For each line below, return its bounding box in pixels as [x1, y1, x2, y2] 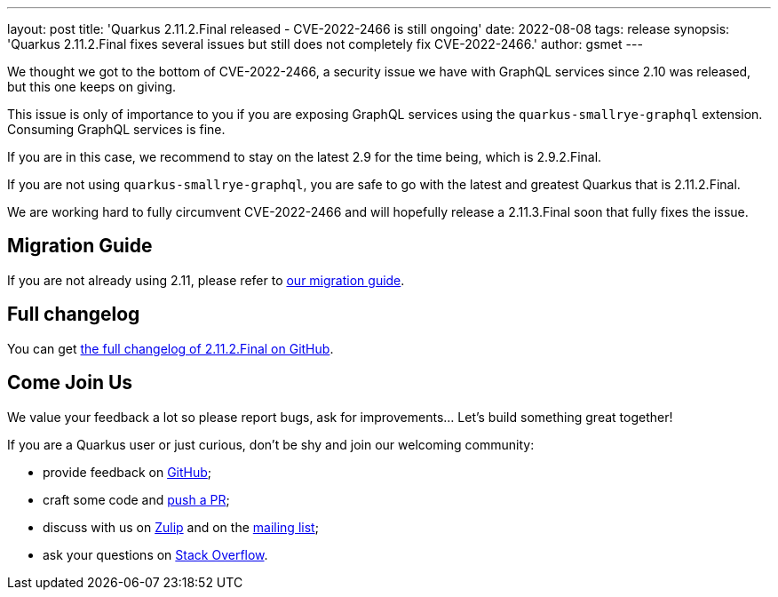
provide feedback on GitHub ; [43, 464, 212, 480]
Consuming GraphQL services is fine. [7, 122, 226, 137]
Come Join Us [7, 371, 133, 394]
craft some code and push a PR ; [43, 491, 230, 507]
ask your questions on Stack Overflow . [43, 546, 268, 562]
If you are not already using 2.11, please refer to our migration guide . [7, 272, 405, 288]
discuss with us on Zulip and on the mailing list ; [43, 519, 319, 535]
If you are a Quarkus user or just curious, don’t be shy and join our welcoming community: [7, 436, 535, 452]
